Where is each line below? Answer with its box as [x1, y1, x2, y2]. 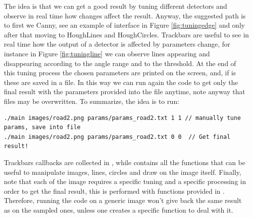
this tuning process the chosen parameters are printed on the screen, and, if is [4, 67, 236, 78]
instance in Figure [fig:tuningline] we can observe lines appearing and [4, 48, 210, 58]
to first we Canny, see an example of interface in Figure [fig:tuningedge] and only [4, 20, 245, 30]
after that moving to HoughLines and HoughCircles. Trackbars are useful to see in [4, 29, 249, 39]
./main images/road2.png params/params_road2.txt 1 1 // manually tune [4, 114, 241, 121]
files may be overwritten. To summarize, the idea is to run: [4, 96, 180, 106]
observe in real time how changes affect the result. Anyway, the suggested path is [4, 10, 246, 20]
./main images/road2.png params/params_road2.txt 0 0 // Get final [4, 133, 231, 140]
